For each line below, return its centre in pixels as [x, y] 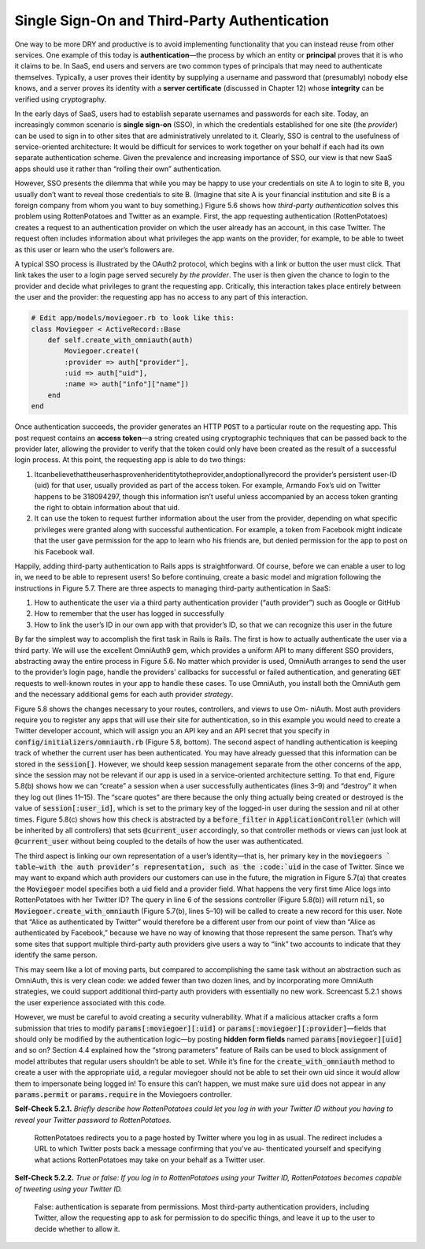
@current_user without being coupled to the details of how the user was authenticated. [159, 841]
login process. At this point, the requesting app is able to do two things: [130, 460]
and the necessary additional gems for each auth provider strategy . [124, 695]
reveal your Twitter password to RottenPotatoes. [93, 1120]
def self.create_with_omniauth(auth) [120, 340]
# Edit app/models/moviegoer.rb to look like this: [133, 318]
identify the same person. [56, 955]
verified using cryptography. [61, 99]
